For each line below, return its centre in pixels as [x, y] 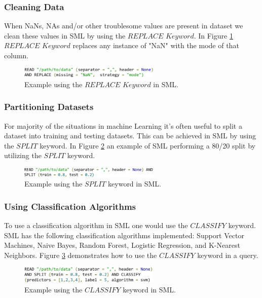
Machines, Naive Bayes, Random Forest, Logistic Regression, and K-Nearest [122, 245]
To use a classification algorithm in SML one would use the [96, 225]
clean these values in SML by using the [65, 35]
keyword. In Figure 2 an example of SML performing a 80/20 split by [147, 145]
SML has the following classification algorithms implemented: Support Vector [124, 235]
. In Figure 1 [213, 35]
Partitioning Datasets [49, 107]
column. [16, 55]
